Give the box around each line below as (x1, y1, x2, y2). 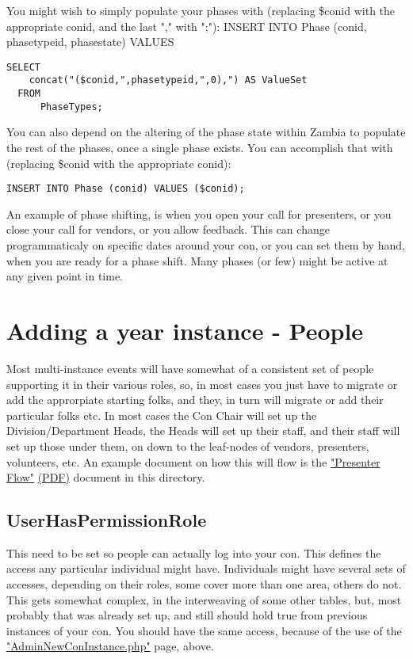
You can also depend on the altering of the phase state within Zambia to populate (6, 124, 406, 140)
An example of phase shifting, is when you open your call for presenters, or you (6, 205, 392, 222)
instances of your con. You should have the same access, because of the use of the (6, 622, 402, 638)
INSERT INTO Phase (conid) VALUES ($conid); (6, 183, 245, 195)
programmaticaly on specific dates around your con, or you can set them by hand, (6, 237, 405, 253)
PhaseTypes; (40, 101, 103, 112)
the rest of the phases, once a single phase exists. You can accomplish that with (6, 139, 393, 155)
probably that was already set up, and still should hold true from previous (6, 607, 368, 623)
